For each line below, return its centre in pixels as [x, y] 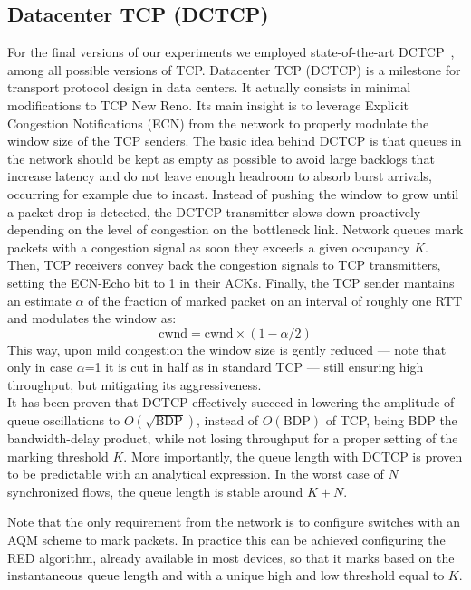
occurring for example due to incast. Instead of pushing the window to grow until [233, 193]
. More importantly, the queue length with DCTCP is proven [293, 456]
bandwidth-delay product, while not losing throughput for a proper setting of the [233, 438]
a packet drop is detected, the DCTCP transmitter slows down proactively [214, 211]
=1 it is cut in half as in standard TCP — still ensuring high [254, 367]
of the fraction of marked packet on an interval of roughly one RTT [275, 300]
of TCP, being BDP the [391, 420]
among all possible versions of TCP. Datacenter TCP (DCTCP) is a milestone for [234, 69]
